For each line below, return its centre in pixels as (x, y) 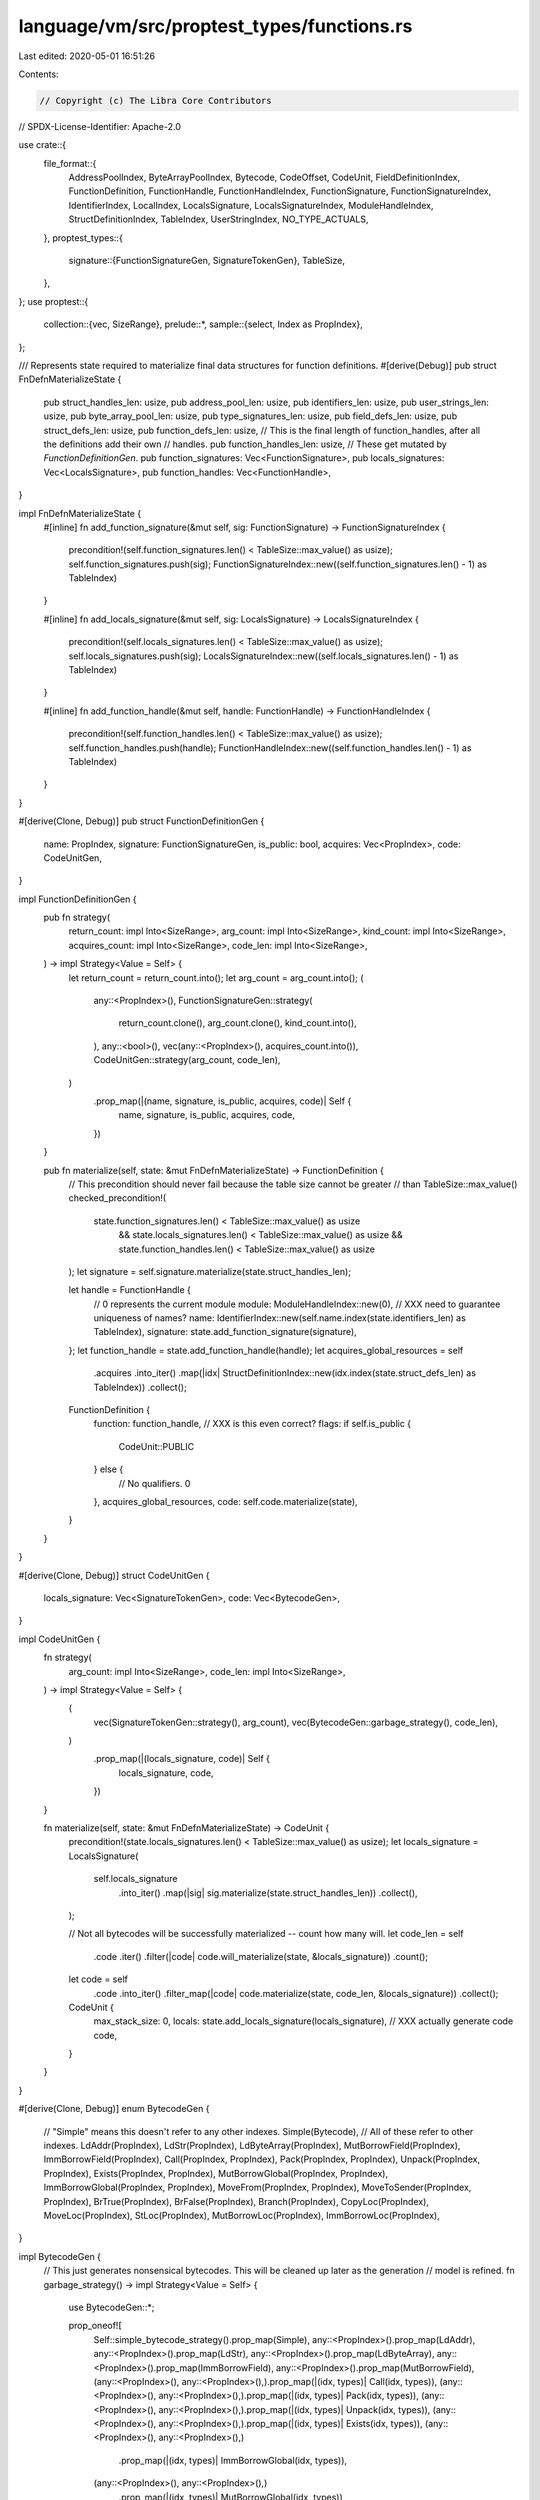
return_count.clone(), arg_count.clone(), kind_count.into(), (237, 1023)
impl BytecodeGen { (60, 2256)
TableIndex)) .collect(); (140, 1387)
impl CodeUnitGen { (59, 1639)
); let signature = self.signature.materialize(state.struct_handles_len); (210, 1271)
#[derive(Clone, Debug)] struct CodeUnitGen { (114, 1575)
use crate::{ (42, 145)
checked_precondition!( (117, 1198)
